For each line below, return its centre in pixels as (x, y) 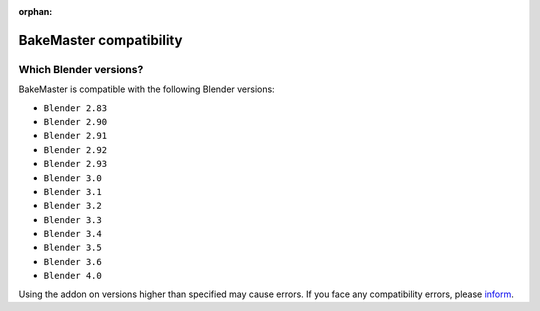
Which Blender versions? (81, 69)
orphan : (35, 11)
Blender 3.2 (72, 206)
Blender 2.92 (75, 149)
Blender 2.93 (75, 164)
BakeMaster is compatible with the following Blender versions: (146, 89)
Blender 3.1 (72, 191)
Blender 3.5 (72, 248)
